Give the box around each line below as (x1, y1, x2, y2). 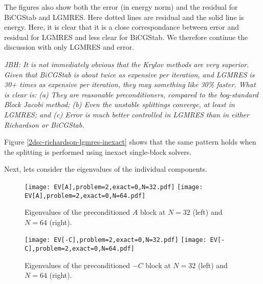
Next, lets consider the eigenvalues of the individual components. (4, 164, 208, 174)
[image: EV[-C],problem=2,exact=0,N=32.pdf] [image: (25, 236, 207, 244)
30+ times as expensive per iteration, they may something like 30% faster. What (4, 79, 256, 90)
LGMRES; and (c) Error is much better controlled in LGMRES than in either (4, 109, 249, 119)
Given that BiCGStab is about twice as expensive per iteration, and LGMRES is (4, 69, 255, 79)
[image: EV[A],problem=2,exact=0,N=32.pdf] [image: (25, 183, 203, 191)
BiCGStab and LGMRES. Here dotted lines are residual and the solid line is (4, 11, 244, 22)
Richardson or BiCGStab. (4, 119, 84, 130)
